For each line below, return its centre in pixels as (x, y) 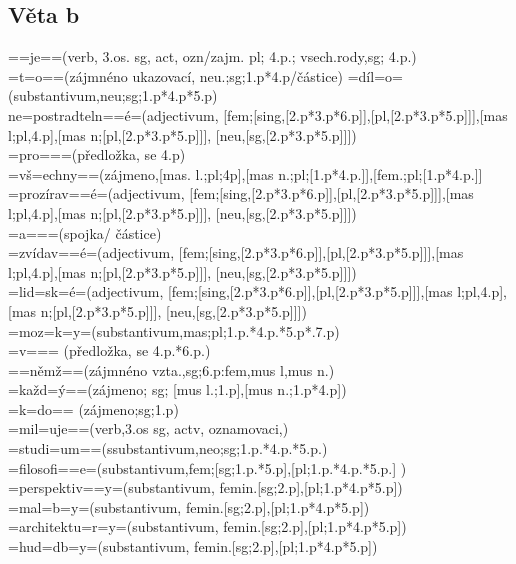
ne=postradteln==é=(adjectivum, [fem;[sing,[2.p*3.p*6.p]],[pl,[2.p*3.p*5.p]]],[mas (258, 114)
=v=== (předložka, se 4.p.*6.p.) (109, 350)
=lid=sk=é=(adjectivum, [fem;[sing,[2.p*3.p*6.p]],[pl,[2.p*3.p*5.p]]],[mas (230, 291)
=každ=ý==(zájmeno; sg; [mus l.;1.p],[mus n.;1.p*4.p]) (177, 389)
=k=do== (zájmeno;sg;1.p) (93, 408)
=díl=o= (375, 75)
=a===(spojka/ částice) (85, 232)
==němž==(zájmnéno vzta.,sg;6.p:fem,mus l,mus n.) (171, 369)
